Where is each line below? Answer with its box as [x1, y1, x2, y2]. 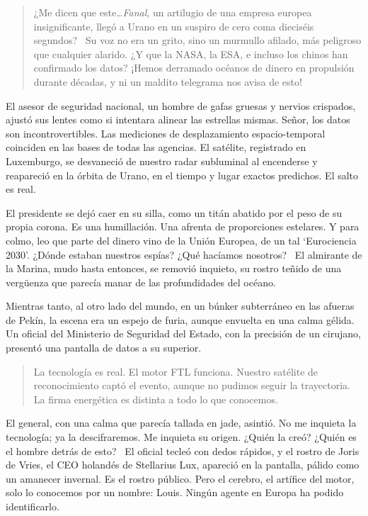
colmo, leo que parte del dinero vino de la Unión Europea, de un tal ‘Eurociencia [6, 232, 357, 247]
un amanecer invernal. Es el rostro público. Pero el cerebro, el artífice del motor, [6, 471, 355, 486]
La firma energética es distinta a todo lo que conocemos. [33, 391, 278, 406]
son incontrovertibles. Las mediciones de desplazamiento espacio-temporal [6, 125, 326, 140]
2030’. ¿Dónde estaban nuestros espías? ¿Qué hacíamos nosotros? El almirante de [6, 247, 362, 262]
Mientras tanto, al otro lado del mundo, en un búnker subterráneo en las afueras [6, 298, 355, 313]
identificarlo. [6, 499, 59, 513]
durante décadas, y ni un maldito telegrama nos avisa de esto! [33, 74, 302, 89]
